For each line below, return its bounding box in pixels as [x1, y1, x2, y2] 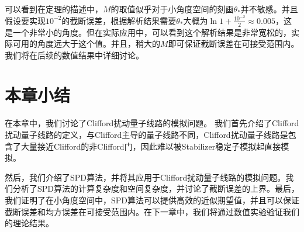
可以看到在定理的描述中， [5, 3, 103, 15]
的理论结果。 [5, 217, 54, 229]
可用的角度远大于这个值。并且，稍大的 [12, 37, 160, 50]
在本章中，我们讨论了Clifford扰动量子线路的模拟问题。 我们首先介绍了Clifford [5, 117, 299, 129]
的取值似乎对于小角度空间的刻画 [110, 3, 234, 15]
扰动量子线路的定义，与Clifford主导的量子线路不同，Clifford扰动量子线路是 [5, 129, 288, 140]
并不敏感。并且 [240, 3, 298, 15]
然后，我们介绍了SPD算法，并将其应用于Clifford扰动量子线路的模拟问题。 [5, 171, 286, 183]
